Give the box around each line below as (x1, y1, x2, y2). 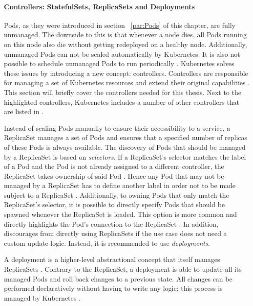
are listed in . (4, 106, 44, 117)
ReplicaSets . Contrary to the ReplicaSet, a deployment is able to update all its (4, 264, 242, 274)
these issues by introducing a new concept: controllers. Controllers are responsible (4, 68, 248, 78)
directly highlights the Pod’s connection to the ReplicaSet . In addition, (4, 218, 218, 229)
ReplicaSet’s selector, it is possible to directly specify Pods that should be (4, 199, 225, 210)
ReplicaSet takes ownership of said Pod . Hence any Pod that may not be (4, 170, 224, 181)
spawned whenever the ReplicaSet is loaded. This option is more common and (4, 209, 237, 219)
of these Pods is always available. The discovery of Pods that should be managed (4, 141, 246, 152)
